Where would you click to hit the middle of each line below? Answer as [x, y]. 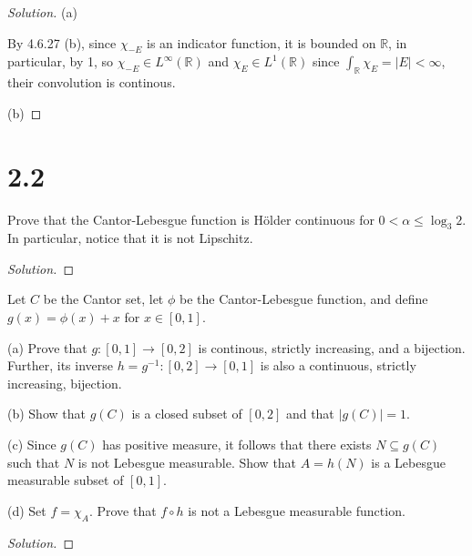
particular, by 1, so [61, 61]
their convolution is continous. [92, 82]
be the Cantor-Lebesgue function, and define [303, 299]
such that [34, 462]
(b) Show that [46, 414]
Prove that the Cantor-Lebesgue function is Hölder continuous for [191, 219]
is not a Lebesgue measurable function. [297, 510]
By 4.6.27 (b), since [62, 42]
